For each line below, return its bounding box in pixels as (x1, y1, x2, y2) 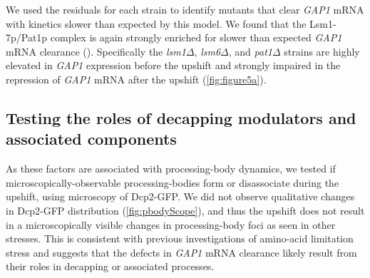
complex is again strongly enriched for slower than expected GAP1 (50, 30, 342, 45)
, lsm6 (194, 43, 221, 58)
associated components (6, 128, 177, 150)
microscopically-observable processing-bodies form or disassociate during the (6, 175, 339, 190)
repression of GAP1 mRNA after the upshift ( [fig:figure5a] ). (6, 71, 267, 86)
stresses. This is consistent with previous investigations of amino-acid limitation (6, 231, 354, 246)
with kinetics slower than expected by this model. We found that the (6, 16, 307, 31)
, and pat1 (228, 43, 272, 58)
